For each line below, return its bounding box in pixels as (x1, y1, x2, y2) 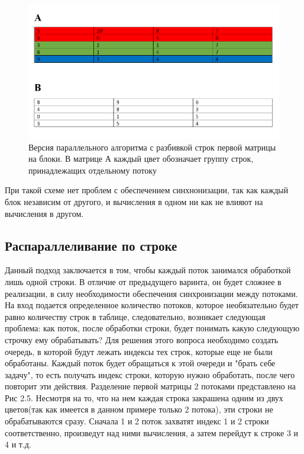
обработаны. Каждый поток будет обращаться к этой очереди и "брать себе (5, 357, 276, 369)
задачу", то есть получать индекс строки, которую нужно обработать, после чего (5, 368, 295, 381)
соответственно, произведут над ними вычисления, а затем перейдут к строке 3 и (5, 426, 299, 439)
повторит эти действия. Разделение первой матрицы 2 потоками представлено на (5, 380, 296, 392)
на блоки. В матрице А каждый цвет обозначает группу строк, (28, 152, 254, 165)
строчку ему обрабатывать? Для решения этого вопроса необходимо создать (5, 333, 279, 346)
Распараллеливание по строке (5, 236, 177, 254)
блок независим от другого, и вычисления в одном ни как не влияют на (5, 195, 263, 207)
